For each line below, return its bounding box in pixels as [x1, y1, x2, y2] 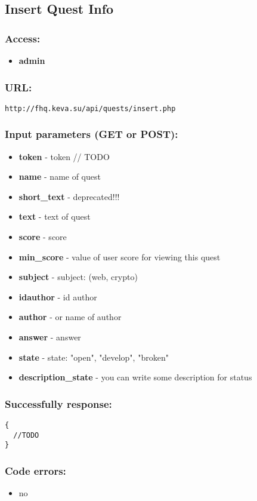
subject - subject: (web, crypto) [18, 271, 138, 283]
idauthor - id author [18, 290, 97, 303]
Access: [5, 30, 41, 45]
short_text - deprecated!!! [18, 190, 120, 202]
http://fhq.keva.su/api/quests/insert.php [5, 104, 176, 113]
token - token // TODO [18, 150, 110, 162]
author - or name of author [18, 311, 122, 323]
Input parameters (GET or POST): [5, 127, 178, 142]
